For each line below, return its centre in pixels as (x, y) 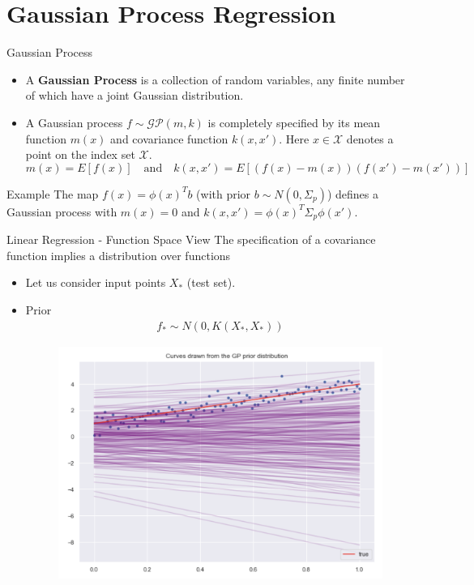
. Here (294, 138)
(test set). (211, 282)
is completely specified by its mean (294, 122)
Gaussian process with (62, 211)
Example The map (53, 193)
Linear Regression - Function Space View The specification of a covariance (191, 239)
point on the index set (80, 154)
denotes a (370, 138)
